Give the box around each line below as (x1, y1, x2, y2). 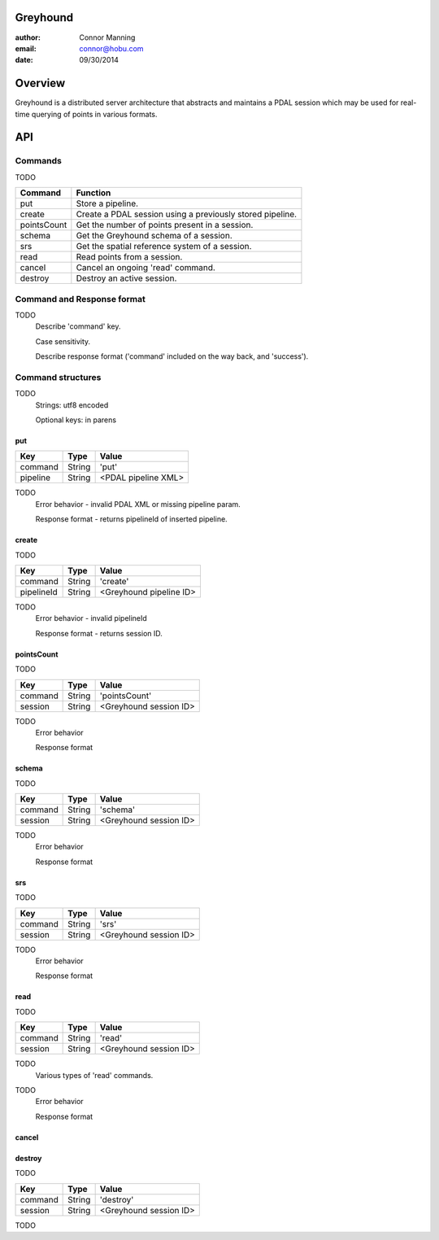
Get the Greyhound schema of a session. (76, 230, 233, 242)
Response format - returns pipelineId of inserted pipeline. (35, 514, 228, 524)
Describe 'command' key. (35, 321, 121, 331)
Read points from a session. (76, 251, 183, 263)
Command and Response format (15, 293, 146, 304)
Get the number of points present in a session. (76, 220, 254, 231)
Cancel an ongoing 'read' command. (76, 262, 215, 273)
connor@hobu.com (79, 43, 144, 53)
